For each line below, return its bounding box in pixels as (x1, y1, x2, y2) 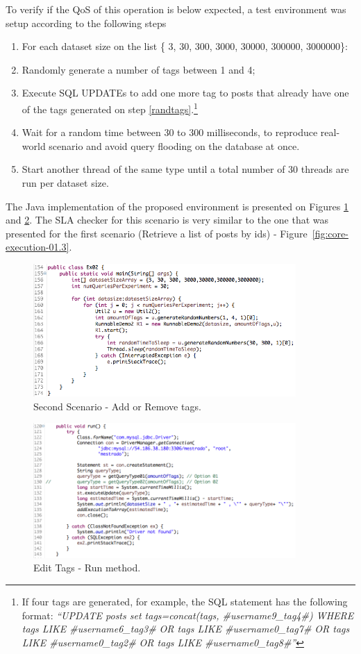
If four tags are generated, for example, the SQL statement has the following (22, 594, 348, 609)
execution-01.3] (6, 240, 69, 254)
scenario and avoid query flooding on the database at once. (49, 138, 300, 153)
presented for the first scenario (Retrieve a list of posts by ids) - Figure (6, 226, 308, 240)
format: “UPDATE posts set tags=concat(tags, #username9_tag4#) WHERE (22, 607, 354, 622)
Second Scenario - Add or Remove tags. (33, 399, 201, 413)
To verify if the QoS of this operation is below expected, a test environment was (6, 2, 346, 16)
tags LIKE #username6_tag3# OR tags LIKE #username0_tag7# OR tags (22, 621, 350, 636)
